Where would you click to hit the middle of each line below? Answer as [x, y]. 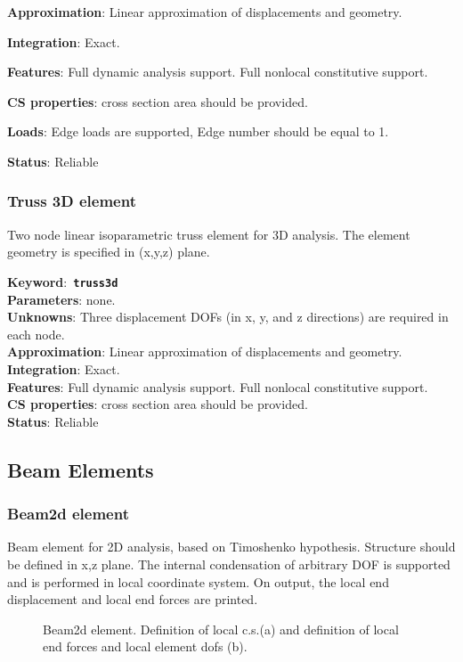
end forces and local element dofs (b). [145, 646]
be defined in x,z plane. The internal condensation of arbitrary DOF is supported [229, 564]
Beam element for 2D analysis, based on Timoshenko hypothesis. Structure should [231, 547]
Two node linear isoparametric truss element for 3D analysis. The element [209, 234]
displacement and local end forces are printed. [133, 599]
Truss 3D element [72, 201]
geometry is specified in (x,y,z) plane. [109, 252]
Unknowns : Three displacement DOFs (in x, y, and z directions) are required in [228, 317]
